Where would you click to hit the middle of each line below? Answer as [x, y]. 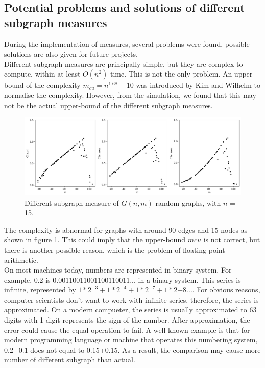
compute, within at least [42, 74]
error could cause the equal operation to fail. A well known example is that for [127, 329]
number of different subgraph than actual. [70, 360]
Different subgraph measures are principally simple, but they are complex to [124, 64]
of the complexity [53, 85]
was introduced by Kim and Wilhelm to [198, 85]
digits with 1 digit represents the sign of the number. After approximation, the [127, 320]
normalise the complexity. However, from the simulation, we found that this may [130, 95]
